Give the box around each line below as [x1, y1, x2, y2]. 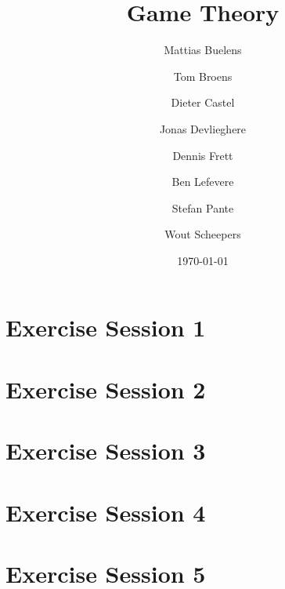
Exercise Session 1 [5, 311, 206, 344]
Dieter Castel [171, 94, 235, 111]
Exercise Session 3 [5, 434, 206, 467]
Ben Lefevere [171, 173, 234, 190]
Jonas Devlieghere [159, 120, 247, 136]
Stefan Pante [171, 199, 234, 216]
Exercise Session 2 [5, 373, 206, 405]
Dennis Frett [172, 147, 233, 163]
